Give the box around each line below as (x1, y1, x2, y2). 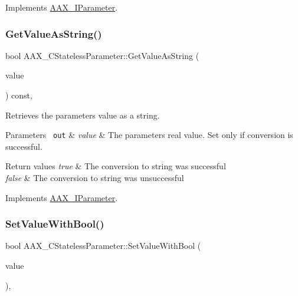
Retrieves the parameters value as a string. (5, 108, 160, 121)
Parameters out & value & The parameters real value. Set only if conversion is (5, 129, 293, 141)
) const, (5, 89, 32, 101)
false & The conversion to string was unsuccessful (5, 172, 184, 184)
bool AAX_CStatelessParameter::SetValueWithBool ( (5, 239, 201, 252)
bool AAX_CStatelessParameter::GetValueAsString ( (5, 49, 199, 61)
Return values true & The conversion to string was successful (5, 160, 226, 172)
